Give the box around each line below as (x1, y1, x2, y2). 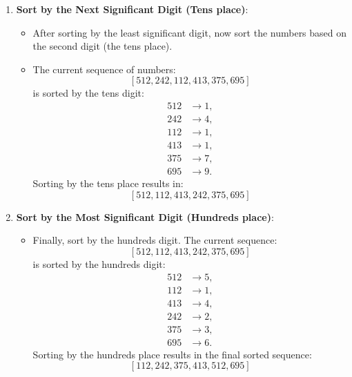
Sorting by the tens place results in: (32, 176, 184, 191)
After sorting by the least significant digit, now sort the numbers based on (32, 25, 347, 39)
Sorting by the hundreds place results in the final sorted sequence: (32, 347, 312, 361)
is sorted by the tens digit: (32, 86, 144, 100)
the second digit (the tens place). (32, 39, 173, 53)
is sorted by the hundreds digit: (32, 256, 166, 271)
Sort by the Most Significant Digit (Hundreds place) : (16, 209, 274, 224)
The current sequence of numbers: (32, 61, 176, 76)
